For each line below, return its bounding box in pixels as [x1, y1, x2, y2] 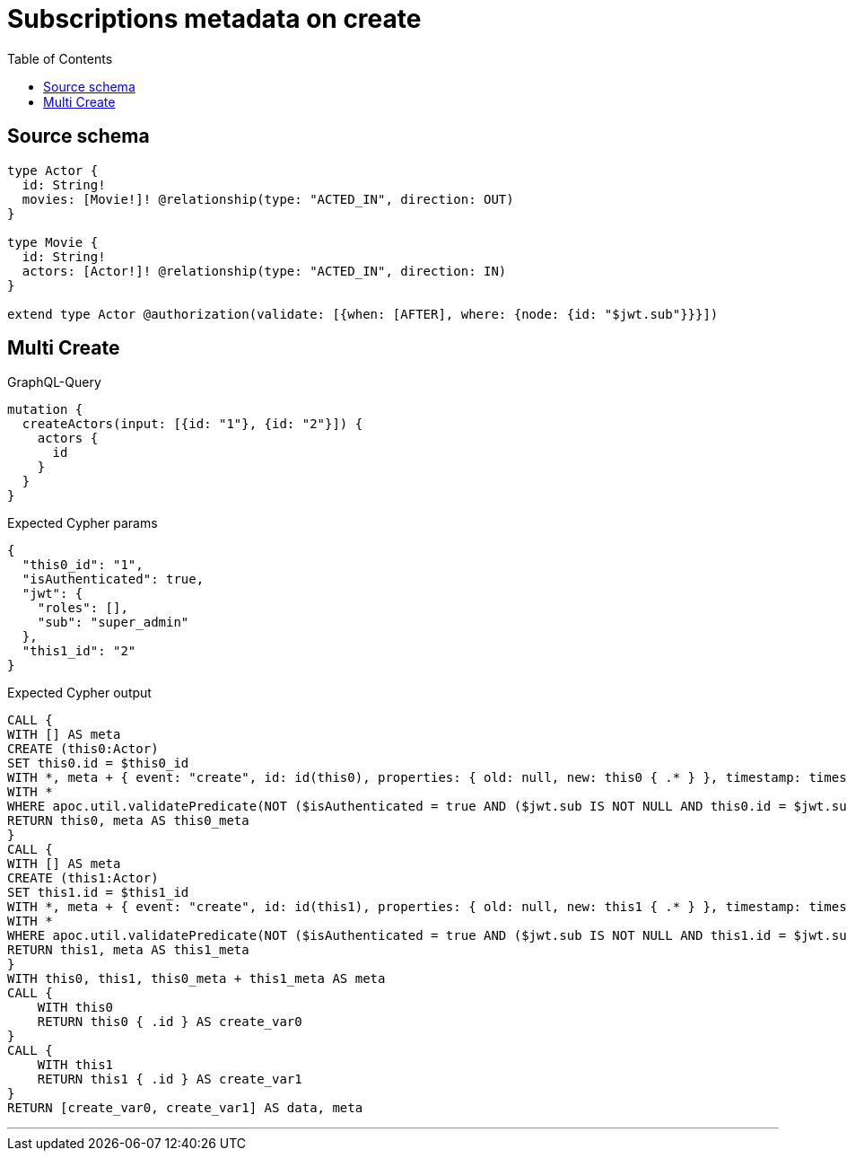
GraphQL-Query [7, 374, 101, 390]
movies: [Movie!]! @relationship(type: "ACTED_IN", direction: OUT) [22, 191, 514, 206]
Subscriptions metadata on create [7, 4, 422, 34]
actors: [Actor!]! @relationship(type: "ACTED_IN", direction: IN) [22, 263, 507, 278]
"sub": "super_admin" [37, 615, 189, 630]
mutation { [7, 402, 83, 417]
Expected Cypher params [7, 515, 158, 531]
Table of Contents [7, 50, 113, 66]
